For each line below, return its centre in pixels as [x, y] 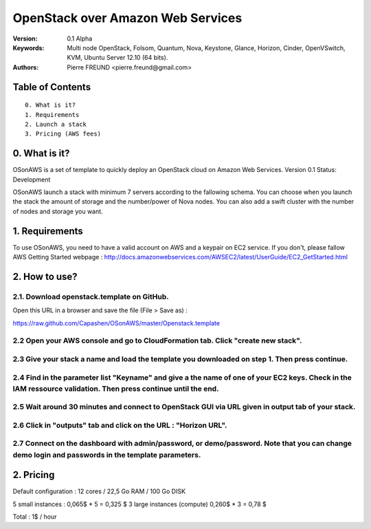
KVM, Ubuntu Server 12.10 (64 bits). [117, 58]
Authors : [26, 67]
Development [32, 180]
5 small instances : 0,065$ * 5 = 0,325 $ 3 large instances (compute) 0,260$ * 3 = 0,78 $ [140, 504]
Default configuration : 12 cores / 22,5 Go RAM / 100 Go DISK [99, 491]
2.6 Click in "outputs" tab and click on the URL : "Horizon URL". [120, 425]
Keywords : [29, 47]
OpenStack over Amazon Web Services [127, 18]
